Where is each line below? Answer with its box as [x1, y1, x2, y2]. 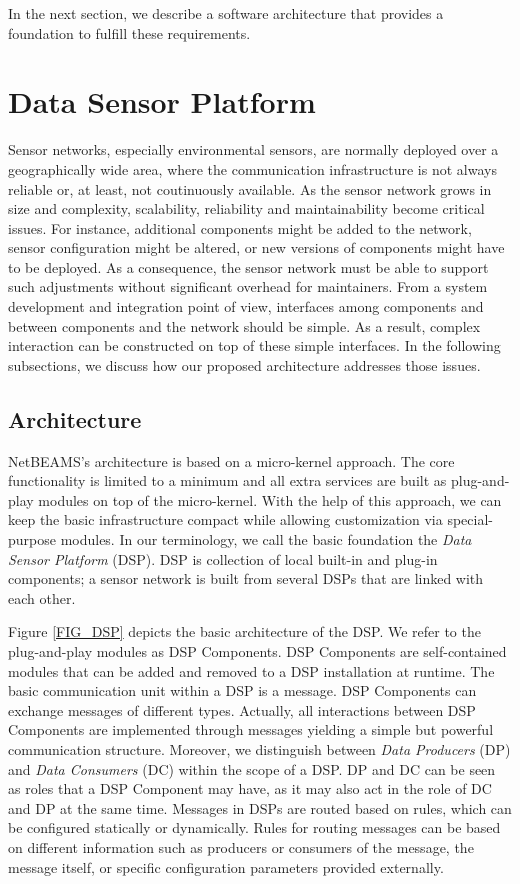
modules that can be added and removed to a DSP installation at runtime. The [8, 660, 495, 681]
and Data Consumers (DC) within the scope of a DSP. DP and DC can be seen [8, 758, 496, 779]
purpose [8, 529, 56, 550]
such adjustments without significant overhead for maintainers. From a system [8, 276, 488, 297]
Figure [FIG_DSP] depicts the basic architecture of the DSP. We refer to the [8, 621, 481, 642]
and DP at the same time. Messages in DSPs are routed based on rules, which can [8, 797, 512, 818]
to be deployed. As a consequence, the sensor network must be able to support [8, 256, 489, 277]
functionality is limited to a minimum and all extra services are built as [8, 470, 447, 491]
